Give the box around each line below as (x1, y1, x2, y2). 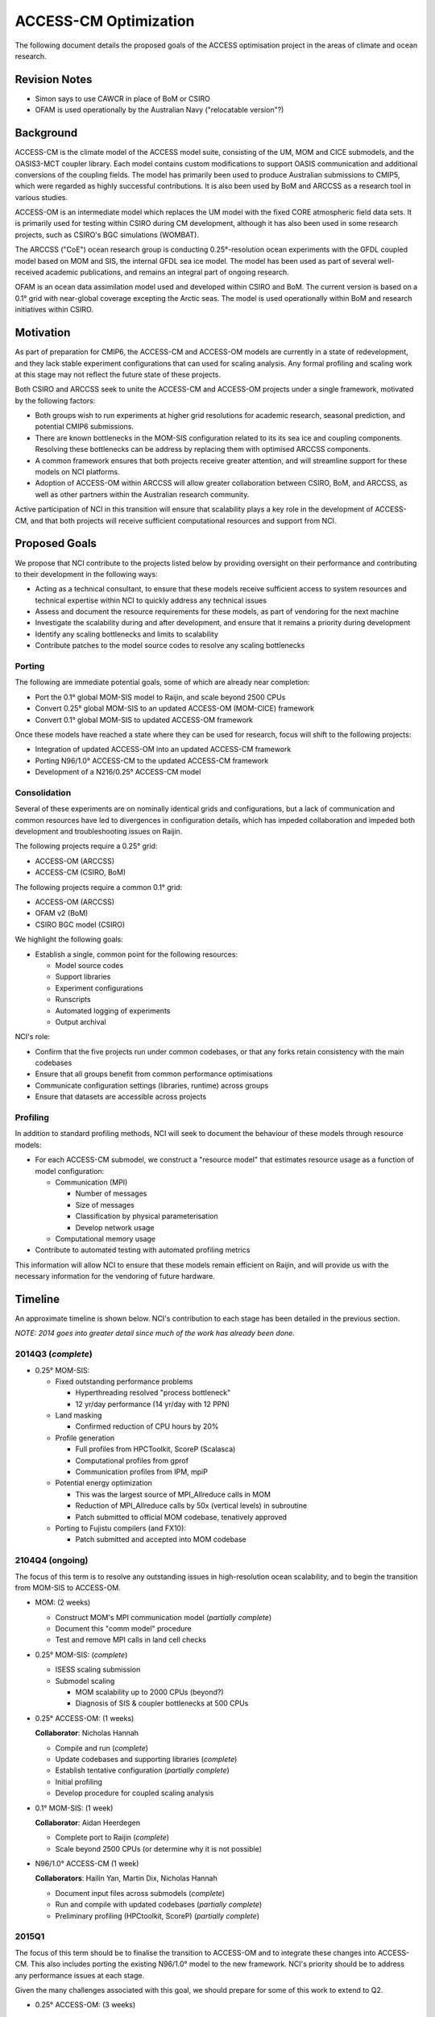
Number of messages (75, 1188, 147, 1198)
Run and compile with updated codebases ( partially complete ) (55, 1900, 263, 1910)
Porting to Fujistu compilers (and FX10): (55, 1523, 187, 1533)
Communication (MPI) (55, 1177, 128, 1187)
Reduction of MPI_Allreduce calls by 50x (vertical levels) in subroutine (75, 1501, 308, 1510)
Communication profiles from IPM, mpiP (75, 1467, 209, 1476)
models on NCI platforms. (35, 467, 120, 477)
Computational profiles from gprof (75, 1455, 189, 1465)
